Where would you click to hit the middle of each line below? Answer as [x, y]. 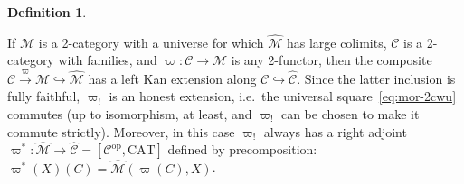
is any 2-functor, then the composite [331, 60]
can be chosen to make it [350, 113]
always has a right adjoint [335, 131]
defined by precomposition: [242, 149]
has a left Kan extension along [172, 78]
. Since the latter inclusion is [376, 78]
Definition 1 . [47, 12]
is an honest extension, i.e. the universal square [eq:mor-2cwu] [283, 96]
